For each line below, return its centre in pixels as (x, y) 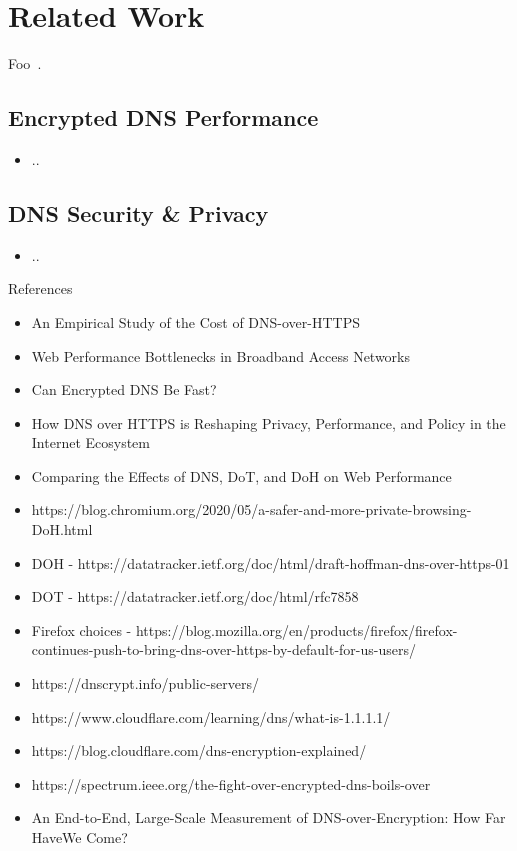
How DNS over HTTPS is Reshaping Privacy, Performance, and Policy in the (268, 422)
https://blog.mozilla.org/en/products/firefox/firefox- (296, 629)
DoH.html (62, 529)
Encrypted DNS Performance (163, 117)
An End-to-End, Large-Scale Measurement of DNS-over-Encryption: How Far (268, 817)
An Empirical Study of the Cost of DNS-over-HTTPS (195, 321)
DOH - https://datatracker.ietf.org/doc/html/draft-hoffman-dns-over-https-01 (270, 562)
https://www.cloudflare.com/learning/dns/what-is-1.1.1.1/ (211, 716)
